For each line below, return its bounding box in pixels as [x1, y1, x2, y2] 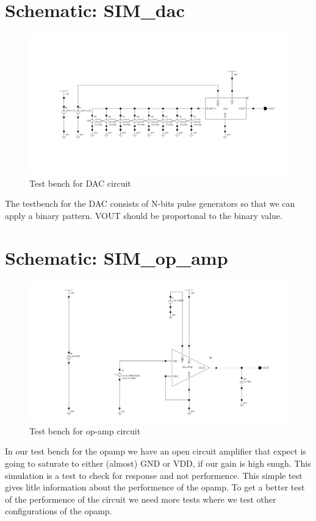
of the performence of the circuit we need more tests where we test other [5, 492, 276, 505]
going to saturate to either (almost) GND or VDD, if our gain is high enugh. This [5, 456, 311, 469]
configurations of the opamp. [5, 505, 112, 517]
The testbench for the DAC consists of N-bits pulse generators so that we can [5, 197, 295, 210]
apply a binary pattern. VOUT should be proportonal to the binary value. [5, 209, 282, 221]
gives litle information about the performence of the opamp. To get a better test [5, 481, 305, 494]
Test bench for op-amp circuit [29, 424, 141, 437]
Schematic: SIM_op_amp [5, 245, 228, 270]
